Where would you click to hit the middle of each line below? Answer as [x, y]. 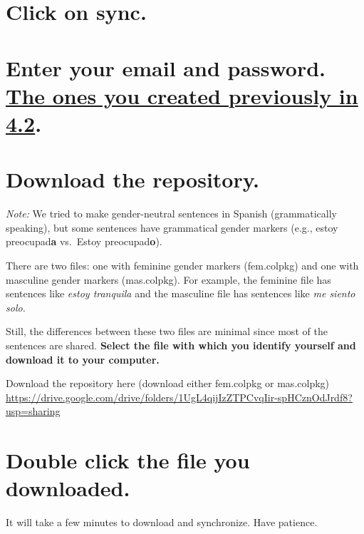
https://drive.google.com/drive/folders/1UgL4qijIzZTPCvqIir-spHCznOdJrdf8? [179, 397]
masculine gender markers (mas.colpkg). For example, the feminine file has [168, 279]
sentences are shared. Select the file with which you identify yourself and [181, 345]
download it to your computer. [83, 359]
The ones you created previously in [182, 95]
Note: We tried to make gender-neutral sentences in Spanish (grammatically [171, 214]
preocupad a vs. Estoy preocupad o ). [84, 241]
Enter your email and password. [166, 67]
